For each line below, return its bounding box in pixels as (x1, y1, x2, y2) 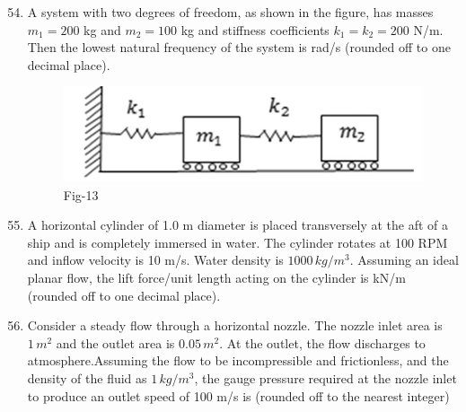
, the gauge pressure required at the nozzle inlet (194, 369, 457, 388)
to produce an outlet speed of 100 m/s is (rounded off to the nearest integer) (27, 386, 450, 405)
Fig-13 (63, 185, 99, 204)
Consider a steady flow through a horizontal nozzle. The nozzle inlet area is (27, 316, 443, 335)
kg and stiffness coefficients (180, 20, 330, 39)
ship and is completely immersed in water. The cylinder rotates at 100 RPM (27, 232, 448, 251)
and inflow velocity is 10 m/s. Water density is (27, 250, 284, 269)
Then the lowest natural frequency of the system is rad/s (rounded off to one (27, 38, 451, 57)
